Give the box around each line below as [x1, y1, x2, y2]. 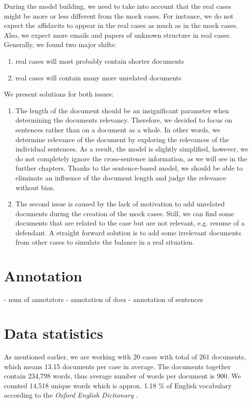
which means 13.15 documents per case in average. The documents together [4, 361, 231, 371]
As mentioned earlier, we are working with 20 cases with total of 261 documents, [4, 351, 246, 361]
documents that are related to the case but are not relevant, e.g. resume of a [15, 218, 245, 228]
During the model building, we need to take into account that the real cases [4, 1, 231, 11]
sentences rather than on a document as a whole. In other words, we [15, 124, 220, 134]
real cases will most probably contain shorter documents [15, 55, 184, 66]
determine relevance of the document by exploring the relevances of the [15, 134, 229, 144]
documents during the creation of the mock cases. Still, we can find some [15, 208, 234, 218]
